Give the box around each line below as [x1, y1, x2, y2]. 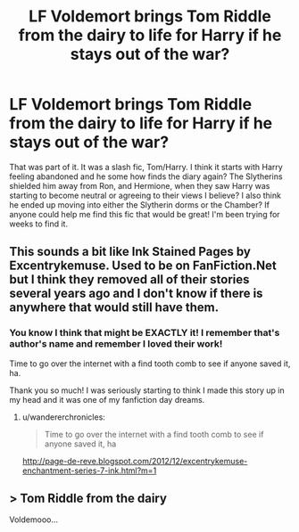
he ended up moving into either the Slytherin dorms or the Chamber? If [9, 199, 270, 210]
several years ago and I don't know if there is [9, 286, 263, 301]
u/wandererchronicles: [21, 412, 105, 422]
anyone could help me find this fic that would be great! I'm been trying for [9, 209, 280, 219]
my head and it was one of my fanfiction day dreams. [9, 394, 205, 405]
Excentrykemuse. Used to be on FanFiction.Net [9, 258, 277, 274]
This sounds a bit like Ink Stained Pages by [9, 244, 252, 259]
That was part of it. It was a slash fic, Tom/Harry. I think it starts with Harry [9, 161, 283, 172]
